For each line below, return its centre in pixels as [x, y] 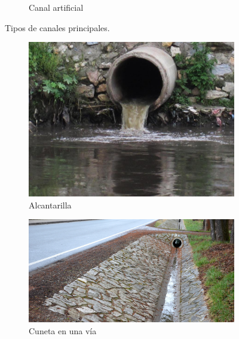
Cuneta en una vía [63, 330]
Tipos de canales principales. [57, 27]
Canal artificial [56, 7]
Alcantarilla [50, 205]
